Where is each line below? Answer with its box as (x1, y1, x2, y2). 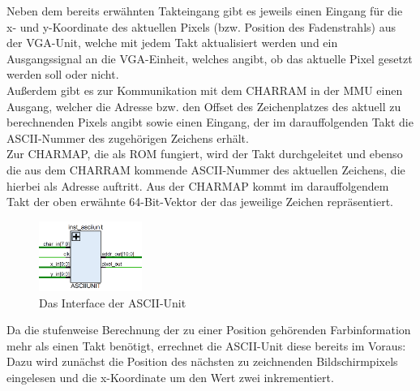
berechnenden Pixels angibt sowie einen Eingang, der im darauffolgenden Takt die (6, 114, 414, 131)
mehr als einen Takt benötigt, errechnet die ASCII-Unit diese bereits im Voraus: (6, 337, 406, 354)
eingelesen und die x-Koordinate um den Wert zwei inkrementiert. (6, 369, 334, 386)
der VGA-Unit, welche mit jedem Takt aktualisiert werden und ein (6, 34, 338, 51)
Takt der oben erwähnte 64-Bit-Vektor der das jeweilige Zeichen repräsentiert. (6, 193, 393, 210)
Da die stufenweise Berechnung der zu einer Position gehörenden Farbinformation (6, 321, 411, 338)
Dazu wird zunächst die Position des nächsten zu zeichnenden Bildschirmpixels (6, 353, 398, 370)
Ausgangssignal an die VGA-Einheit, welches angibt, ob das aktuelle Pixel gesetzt (6, 49, 413, 67)
